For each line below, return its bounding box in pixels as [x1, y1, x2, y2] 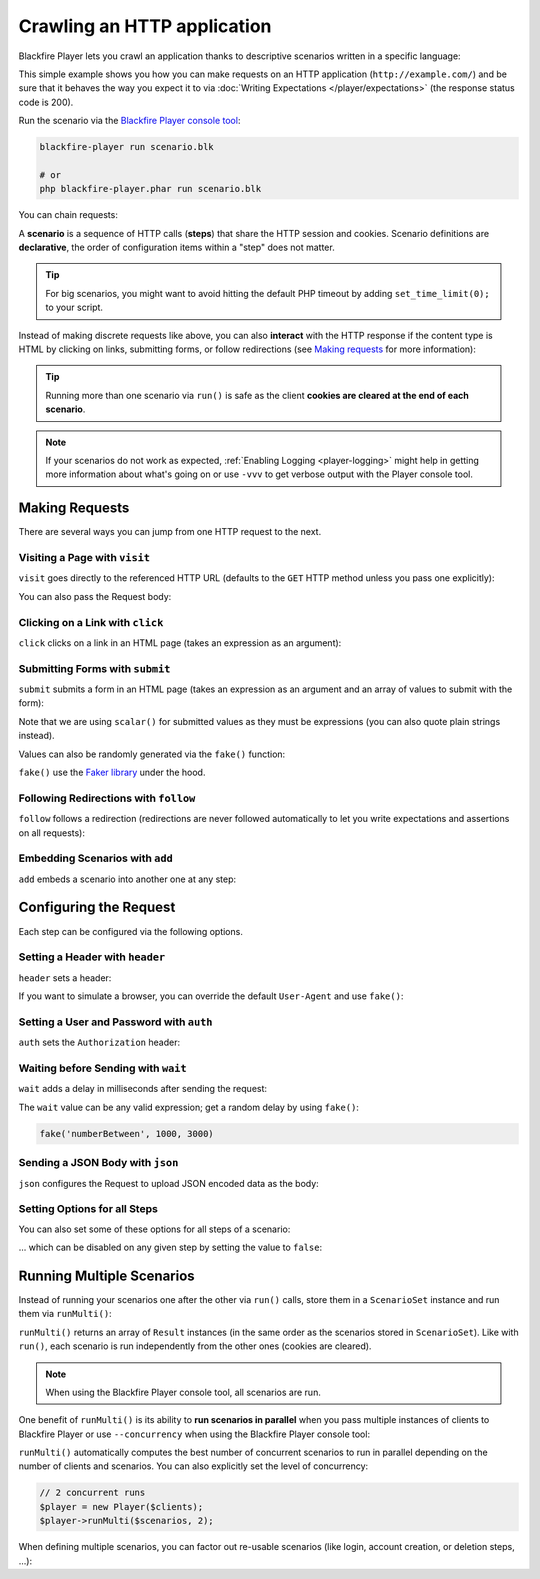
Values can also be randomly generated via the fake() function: [18, 748, 286, 760]
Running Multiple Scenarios [18, 1267, 195, 1284]
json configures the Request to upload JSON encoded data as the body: [18, 1177, 319, 1189]
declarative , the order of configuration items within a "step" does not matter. [18, 241, 335, 254]
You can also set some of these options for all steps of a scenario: [18, 1223, 291, 1235]
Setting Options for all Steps [18, 1202, 159, 1216]
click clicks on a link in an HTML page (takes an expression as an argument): [18, 636, 342, 649]
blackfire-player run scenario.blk [39, 141, 214, 153]
